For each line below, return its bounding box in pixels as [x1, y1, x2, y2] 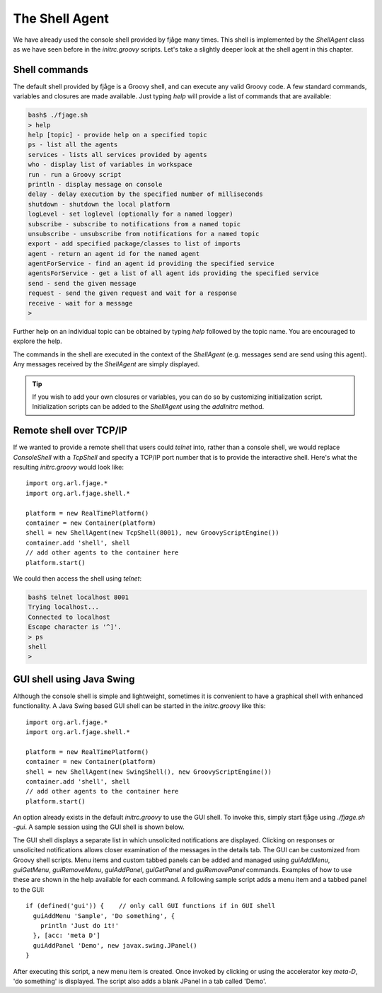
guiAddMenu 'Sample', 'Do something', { [33, 912, 175, 919]
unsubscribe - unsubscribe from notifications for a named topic [28, 230, 260, 238]
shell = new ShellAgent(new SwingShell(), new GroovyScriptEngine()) [25, 767, 272, 776]
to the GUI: [13, 885, 45, 894]
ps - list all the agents [28, 141, 118, 149]
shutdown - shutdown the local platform [28, 200, 170, 208]
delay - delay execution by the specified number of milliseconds [28, 190, 263, 198]
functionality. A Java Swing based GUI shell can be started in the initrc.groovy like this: [13, 702, 266, 710]
